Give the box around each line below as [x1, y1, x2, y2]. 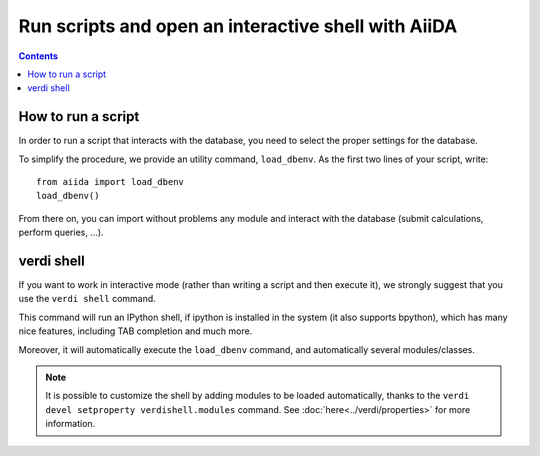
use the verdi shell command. [18, 293, 157, 305]
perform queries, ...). [18, 226, 104, 239]
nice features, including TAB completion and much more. [18, 325, 253, 337]
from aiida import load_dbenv [36, 176, 185, 188]
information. [45, 418, 96, 430]
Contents [18, 50, 59, 62]
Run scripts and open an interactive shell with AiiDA [18, 15, 458, 37]
